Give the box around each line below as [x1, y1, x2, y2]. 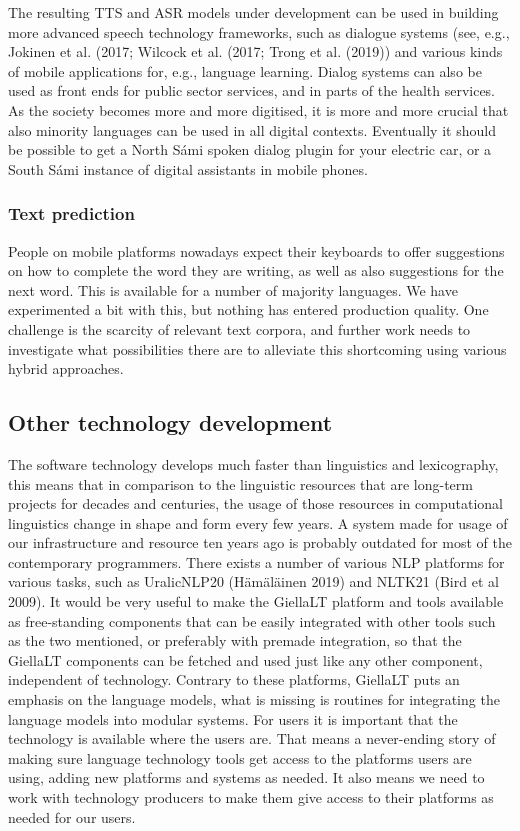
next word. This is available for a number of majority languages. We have [8, 279, 458, 300]
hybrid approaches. [8, 358, 124, 379]
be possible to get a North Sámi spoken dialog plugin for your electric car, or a [8, 139, 492, 160]
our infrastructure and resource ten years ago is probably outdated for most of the [8, 532, 512, 553]
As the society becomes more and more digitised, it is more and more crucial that [8, 99, 509, 120]
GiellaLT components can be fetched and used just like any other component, [8, 649, 483, 670]
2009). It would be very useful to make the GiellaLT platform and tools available [8, 591, 504, 612]
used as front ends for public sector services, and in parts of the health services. [8, 80, 496, 101]
